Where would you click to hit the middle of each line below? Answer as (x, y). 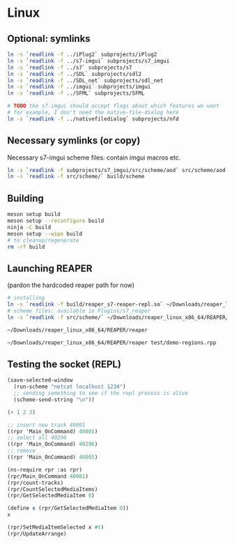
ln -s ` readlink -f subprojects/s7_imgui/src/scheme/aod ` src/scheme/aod (117, 170)
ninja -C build (29, 227)
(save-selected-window (40, 380)
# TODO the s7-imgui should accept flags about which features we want (113, 106)
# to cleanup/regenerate (43, 240)
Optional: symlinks (49, 39)
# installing (26, 298)
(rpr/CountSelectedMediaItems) (53, 489)
